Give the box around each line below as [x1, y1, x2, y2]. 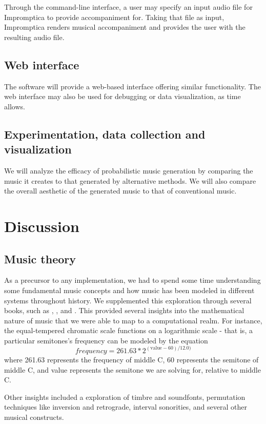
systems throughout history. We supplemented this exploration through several [4, 295, 252, 305]
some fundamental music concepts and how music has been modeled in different [4, 284, 255, 295]
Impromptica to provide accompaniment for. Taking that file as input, [4, 11, 224, 22]
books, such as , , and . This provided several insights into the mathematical [4, 305, 244, 316]
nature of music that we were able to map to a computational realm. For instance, [4, 315, 262, 325]
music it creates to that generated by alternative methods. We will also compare [4, 175, 256, 186]
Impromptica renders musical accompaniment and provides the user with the [4, 22, 245, 32]
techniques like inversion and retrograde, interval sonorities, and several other [4, 401, 247, 412]
